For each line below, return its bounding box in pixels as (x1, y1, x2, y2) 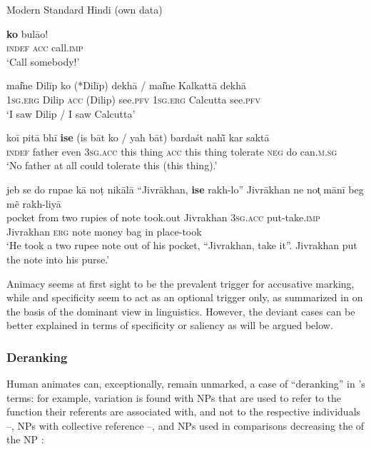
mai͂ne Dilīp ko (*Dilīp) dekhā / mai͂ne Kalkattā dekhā (6, 78, 247, 93)
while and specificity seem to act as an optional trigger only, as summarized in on (6, 290, 363, 305)
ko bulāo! (6, 26, 49, 41)
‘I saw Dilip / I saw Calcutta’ (6, 106, 136, 121)
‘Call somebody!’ (6, 54, 80, 69)
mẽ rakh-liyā (6, 196, 61, 211)
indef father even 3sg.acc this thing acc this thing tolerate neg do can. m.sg (6, 143, 337, 158)
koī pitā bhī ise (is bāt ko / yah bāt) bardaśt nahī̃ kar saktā (6, 130, 270, 145)
